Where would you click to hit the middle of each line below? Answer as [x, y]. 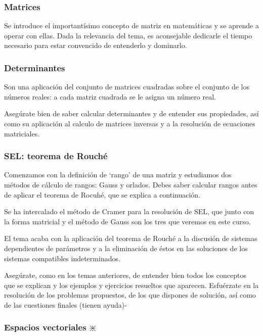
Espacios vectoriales [45, 327]
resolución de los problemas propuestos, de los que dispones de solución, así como [130, 295]
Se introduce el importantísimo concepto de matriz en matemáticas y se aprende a [131, 26]
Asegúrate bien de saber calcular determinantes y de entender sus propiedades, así [131, 113]
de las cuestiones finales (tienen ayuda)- [65, 304]
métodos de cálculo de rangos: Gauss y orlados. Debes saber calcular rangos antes [131, 184]
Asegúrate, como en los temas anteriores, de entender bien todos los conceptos [125, 275]
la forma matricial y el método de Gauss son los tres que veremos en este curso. [127, 221]
